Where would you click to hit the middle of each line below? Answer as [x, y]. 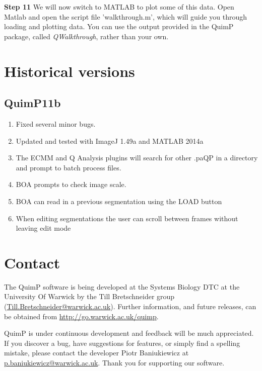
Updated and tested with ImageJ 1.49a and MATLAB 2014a [110, 141]
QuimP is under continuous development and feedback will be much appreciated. [129, 333]
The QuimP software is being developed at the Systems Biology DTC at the [122, 286]
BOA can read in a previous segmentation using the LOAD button [119, 201]
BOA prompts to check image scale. [71, 184]
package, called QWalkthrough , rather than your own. [86, 36]
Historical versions [70, 71]
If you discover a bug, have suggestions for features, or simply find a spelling [122, 343]
